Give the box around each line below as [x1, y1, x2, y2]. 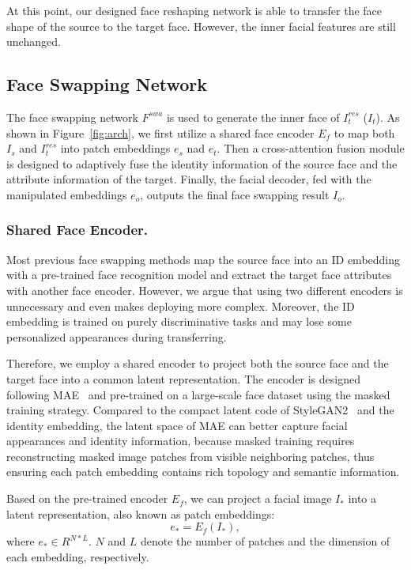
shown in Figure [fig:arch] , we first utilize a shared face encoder [6, 124, 315, 141]
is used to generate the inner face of [166, 108, 340, 125]
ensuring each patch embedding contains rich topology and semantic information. [6, 463, 400, 480]
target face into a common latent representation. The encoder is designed [6, 370, 360, 387]
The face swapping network [6, 108, 138, 125]
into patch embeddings [60, 140, 171, 157]
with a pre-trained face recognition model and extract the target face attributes [6, 266, 392, 283]
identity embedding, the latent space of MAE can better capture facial [6, 417, 348, 433]
